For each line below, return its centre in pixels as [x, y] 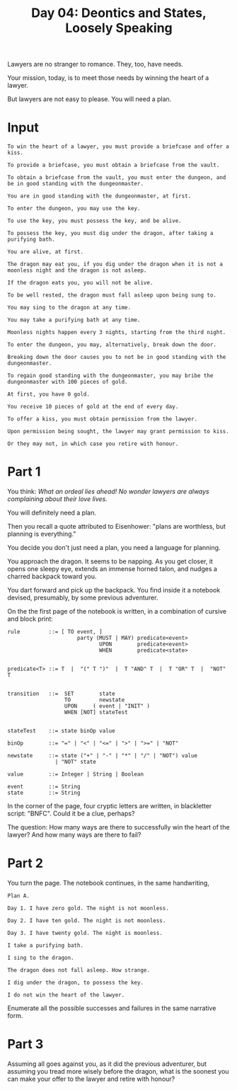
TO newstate [94, 700]
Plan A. [19, 896]
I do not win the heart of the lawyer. [66, 995]
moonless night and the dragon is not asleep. [77, 270]
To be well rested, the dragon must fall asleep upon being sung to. [112, 295]
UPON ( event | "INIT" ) [107, 706]
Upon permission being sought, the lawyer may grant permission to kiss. [118, 432]
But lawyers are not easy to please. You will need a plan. [89, 99]
